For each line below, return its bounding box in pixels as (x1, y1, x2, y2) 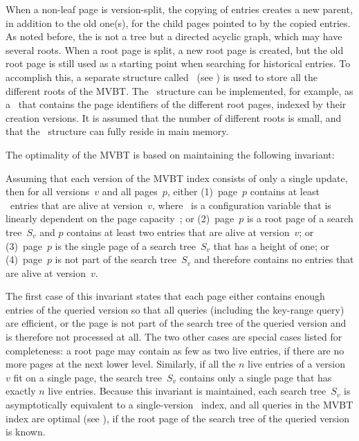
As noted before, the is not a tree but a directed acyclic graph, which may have (6, 29, 342, 44)
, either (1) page (167, 184, 238, 199)
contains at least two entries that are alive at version (66, 224, 290, 239)
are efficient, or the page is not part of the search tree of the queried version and (6, 316, 347, 330)
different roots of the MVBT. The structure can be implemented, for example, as (6, 83, 353, 98)
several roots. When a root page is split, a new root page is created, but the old (6, 42, 344, 57)
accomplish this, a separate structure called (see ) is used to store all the (6, 69, 318, 84)
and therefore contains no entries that (194, 252, 354, 267)
